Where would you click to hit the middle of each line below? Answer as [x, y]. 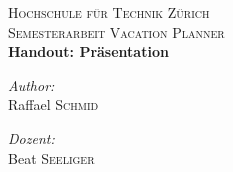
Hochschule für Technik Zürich [109, 12]
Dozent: [31, 137]
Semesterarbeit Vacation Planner [116, 31]
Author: [31, 84]
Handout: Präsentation [88, 51]
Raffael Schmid [53, 104]
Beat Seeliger [51, 157]
